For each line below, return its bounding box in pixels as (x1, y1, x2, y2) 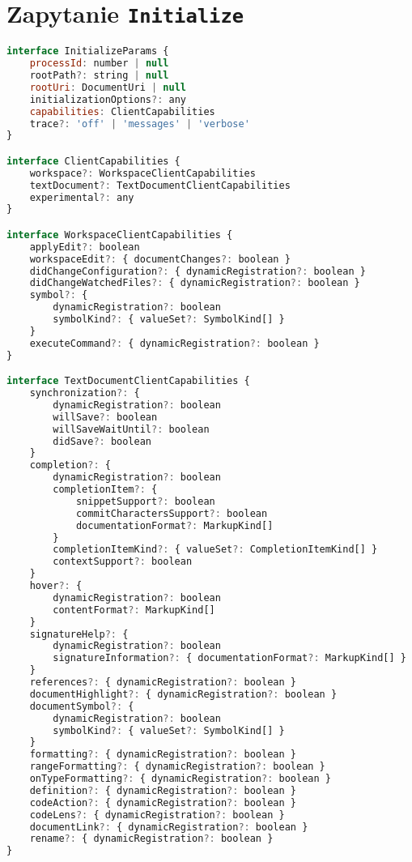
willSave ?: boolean (53, 411, 158, 423)
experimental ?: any (29, 191, 134, 203)
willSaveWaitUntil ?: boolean (53, 423, 210, 435)
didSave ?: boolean (53, 435, 151, 447)
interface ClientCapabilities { (6, 155, 181, 167)
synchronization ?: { (29, 387, 140, 399)
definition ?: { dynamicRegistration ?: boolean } (29, 784, 296, 796)
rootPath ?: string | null (29, 70, 169, 81)
